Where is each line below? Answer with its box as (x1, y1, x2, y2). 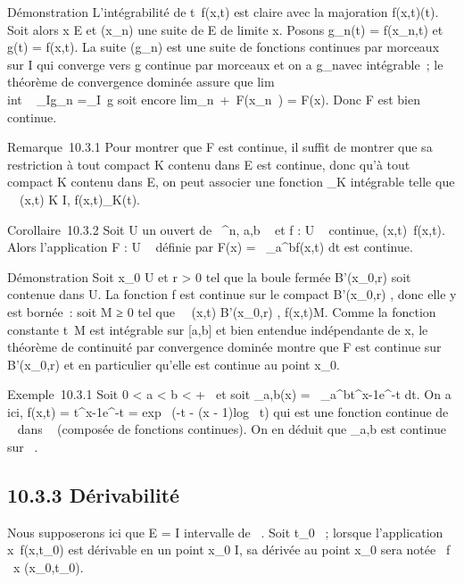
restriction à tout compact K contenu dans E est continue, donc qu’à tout (7, 154, 410, 173)
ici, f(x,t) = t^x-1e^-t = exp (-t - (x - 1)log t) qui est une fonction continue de (7, 402, 449, 421)
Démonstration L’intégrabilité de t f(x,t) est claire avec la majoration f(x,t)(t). (7, 3, 439, 21)
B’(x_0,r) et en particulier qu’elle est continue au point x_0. (7, 354, 340, 373)
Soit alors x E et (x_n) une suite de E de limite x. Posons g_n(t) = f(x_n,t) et (7, 20, 443, 38)
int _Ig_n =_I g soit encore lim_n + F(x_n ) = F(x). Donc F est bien (7, 89, 420, 108)
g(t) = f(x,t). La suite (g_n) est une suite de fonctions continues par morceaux (7, 37, 440, 56)
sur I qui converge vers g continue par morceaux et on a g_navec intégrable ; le (7, 54, 443, 73)
